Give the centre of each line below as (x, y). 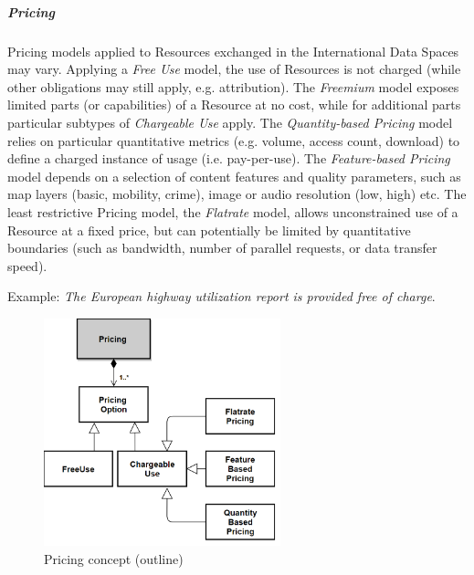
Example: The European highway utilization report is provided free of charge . (221, 296)
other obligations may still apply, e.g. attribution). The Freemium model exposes (233, 86)
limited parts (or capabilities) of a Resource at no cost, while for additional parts (234, 105)
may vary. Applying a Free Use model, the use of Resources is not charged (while (234, 69)
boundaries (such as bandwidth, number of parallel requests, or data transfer (222, 248)
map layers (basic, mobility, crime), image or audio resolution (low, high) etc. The (237, 194)
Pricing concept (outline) (114, 559)
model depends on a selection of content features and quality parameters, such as (234, 176)
